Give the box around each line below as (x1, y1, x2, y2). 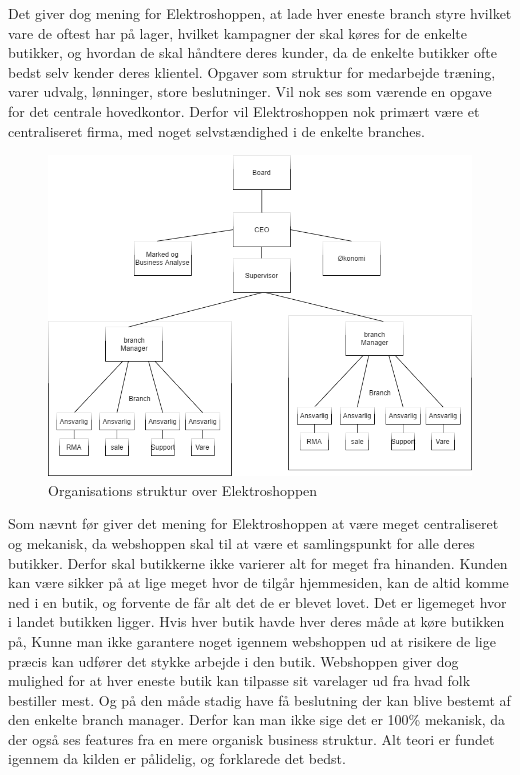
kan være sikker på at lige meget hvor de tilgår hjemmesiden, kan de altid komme (8, 572, 509, 593)
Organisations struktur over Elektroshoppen (48, 479, 318, 500)
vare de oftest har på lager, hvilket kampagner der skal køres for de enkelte (8, 22, 467, 43)
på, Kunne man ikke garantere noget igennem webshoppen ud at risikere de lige (8, 630, 496, 651)
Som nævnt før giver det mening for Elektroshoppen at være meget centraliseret (8, 513, 499, 534)
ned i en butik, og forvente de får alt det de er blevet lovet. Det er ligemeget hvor (8, 591, 507, 612)
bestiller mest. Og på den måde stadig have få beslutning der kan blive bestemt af (8, 689, 511, 710)
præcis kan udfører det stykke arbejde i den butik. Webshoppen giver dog (8, 650, 459, 671)
